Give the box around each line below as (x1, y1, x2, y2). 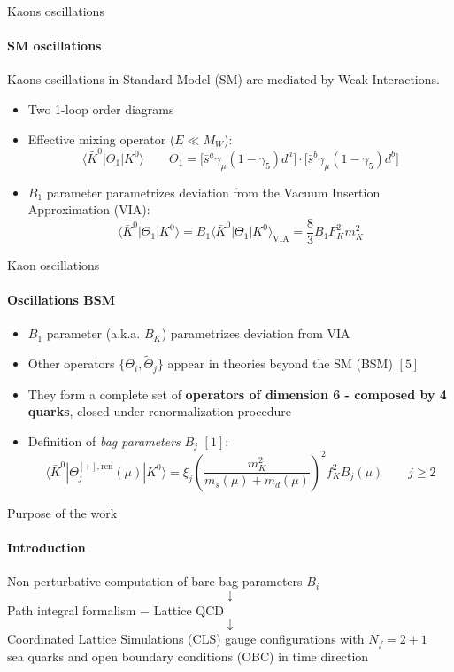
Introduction (7, 537, 86, 556)
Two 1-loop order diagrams (27, 99, 174, 118)
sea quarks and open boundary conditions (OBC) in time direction (7, 646, 369, 665)
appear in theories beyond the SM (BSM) (167, 354, 393, 373)
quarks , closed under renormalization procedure (27, 402, 291, 421)
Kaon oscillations (7, 255, 100, 274)
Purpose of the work (7, 503, 118, 521)
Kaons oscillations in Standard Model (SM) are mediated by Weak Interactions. (7, 70, 440, 89)
